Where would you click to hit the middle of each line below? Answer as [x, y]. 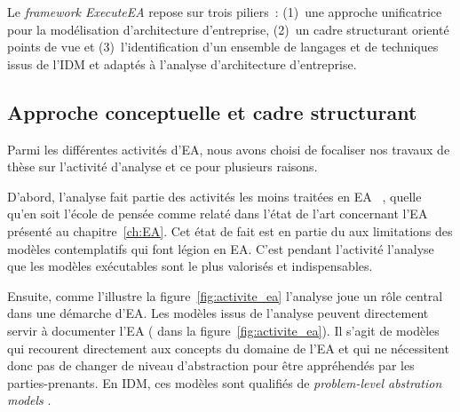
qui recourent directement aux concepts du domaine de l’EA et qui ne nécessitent [228, 348]
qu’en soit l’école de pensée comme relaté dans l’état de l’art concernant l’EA [218, 214]
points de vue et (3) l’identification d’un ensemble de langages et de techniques [223, 47]
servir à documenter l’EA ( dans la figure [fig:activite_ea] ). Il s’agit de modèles [223, 330]
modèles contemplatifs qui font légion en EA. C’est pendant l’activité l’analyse [221, 248]
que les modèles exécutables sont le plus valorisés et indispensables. [190, 266]
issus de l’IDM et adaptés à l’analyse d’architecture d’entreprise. [182, 63]
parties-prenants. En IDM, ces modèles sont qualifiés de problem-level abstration [225, 382]
